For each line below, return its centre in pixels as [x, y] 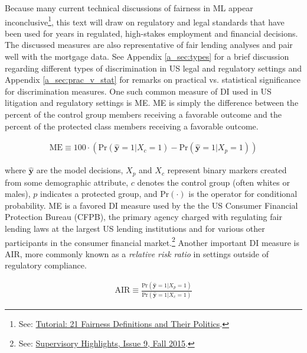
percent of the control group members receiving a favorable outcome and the [143, 114]
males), [18, 194]
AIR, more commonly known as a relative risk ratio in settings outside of [137, 253]
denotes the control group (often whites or [213, 182]
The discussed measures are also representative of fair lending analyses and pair [149, 45]
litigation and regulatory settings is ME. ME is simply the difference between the [152, 103]
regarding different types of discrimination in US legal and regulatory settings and [153, 68]
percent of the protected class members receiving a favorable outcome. [132, 126]
